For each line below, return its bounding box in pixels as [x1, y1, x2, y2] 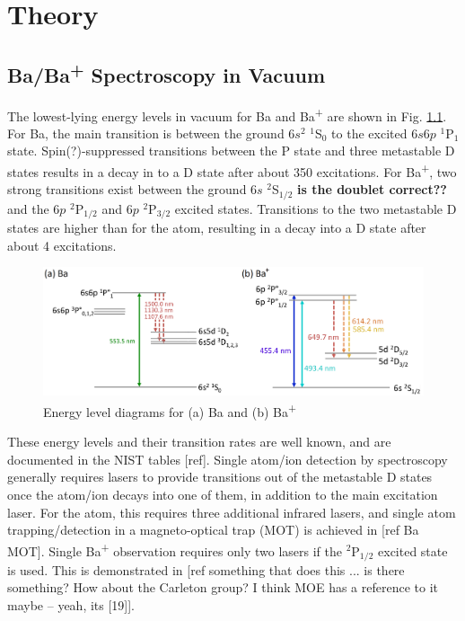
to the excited [331, 123, 408, 142]
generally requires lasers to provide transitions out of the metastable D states [7, 467, 433, 486]
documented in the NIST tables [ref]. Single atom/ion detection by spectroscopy [7, 449, 448, 468]
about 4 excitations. [7, 235, 117, 254]
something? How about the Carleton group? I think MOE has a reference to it [7, 578, 439, 597]
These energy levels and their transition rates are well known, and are [7, 432, 391, 451]
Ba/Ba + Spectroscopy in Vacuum [7, 57, 326, 88]
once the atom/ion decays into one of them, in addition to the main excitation [7, 484, 438, 503]
